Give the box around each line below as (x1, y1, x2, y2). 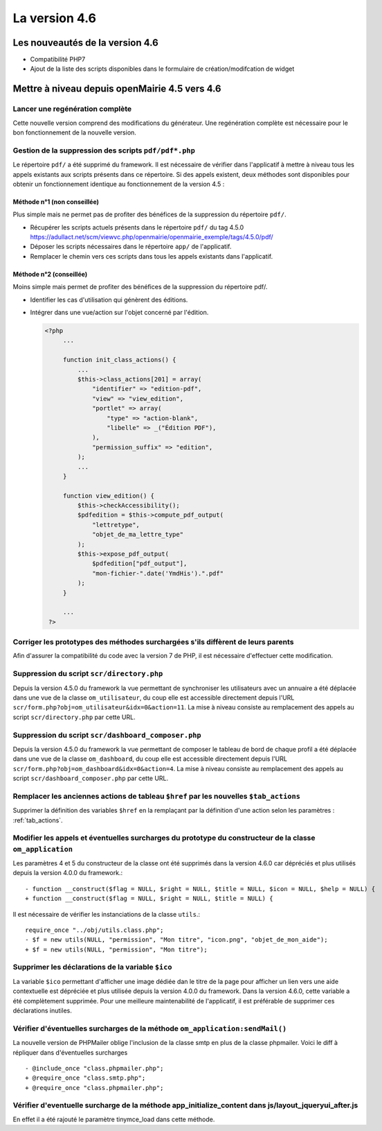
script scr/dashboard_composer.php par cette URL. (12, 774, 169, 783)
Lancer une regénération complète (12, 104, 131, 114)
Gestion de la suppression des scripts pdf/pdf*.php (12, 146, 195, 155)
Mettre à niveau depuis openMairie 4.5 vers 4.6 (12, 83, 221, 95)
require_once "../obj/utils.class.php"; (25, 926, 164, 934)
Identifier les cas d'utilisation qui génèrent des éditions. (30, 295, 188, 304)
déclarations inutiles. (12, 1006, 72, 1015)
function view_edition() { (62, 492, 155, 499)
